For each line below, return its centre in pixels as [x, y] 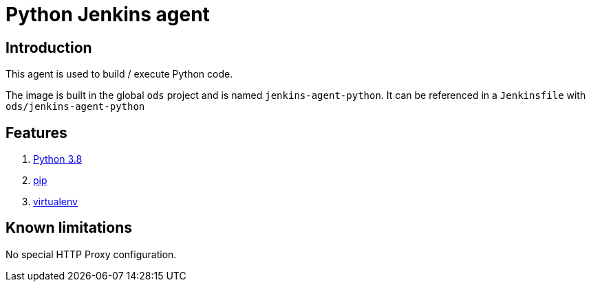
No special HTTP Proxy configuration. [91, 254]
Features [36, 133]
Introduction [49, 47]
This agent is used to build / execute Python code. [119, 74]
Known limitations [69, 228]
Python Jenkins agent [108, 14]
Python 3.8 [58, 159]
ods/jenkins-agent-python [75, 107]
